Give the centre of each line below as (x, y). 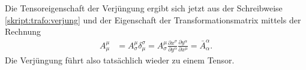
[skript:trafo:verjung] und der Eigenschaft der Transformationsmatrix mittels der (153, 19)
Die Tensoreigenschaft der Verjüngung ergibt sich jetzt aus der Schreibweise (144, 8)
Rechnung (23, 31)
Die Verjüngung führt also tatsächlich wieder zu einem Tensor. (120, 60)
